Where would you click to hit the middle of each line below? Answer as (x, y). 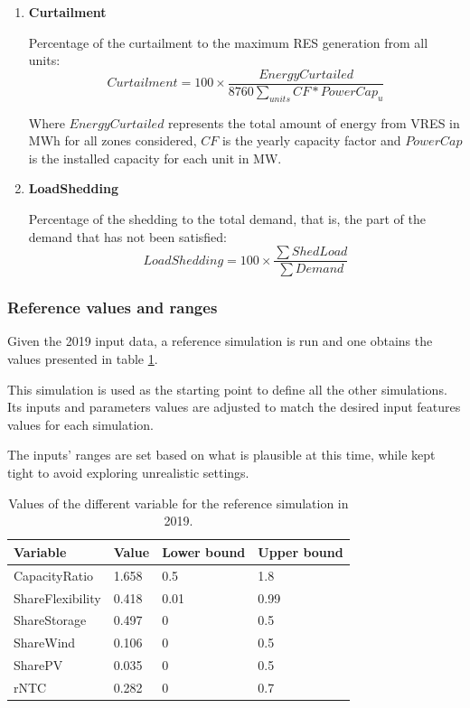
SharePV (38, 665)
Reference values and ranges (113, 307)
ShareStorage (50, 620)
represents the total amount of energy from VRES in (314, 122)
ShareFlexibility (57, 597)
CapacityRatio (54, 575)
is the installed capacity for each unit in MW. (155, 158)
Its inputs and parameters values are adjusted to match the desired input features (234, 407)
